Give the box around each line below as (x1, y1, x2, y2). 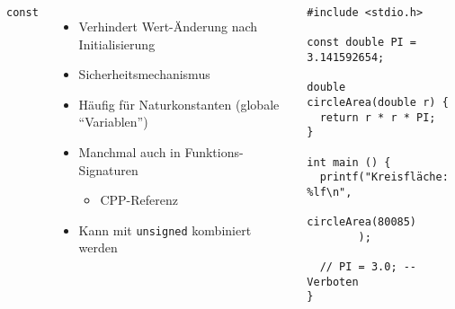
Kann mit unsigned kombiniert (78, 220, 252, 239)
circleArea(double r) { (307, 95, 449, 109)
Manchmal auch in (78, 142, 181, 161)
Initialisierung (78, 34, 156, 53)
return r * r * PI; (319, 110, 436, 124)
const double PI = (307, 36, 417, 49)
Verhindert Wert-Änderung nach (78, 17, 258, 35)
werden (78, 238, 118, 257)
